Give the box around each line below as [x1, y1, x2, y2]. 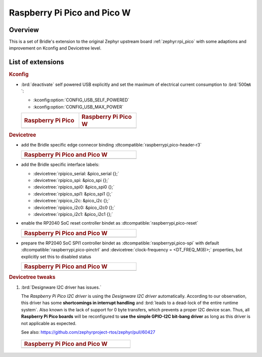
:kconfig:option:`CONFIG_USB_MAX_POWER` [33, 104, 124, 110]
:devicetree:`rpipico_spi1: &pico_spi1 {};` [33, 191, 113, 196]
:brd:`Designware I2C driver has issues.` [21, 284, 101, 290]
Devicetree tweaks [9, 274, 56, 281]
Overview [9, 26, 39, 34]
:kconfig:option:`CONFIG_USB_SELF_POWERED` [33, 97, 130, 103]
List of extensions [9, 58, 65, 66]
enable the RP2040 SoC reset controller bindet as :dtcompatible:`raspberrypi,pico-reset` [21, 220, 198, 226]
